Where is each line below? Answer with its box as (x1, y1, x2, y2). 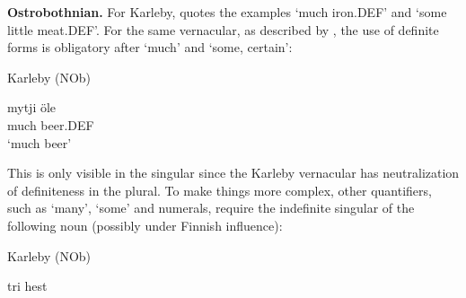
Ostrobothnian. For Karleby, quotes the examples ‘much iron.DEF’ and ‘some (7, 3, 447, 21)
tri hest (7, 276, 48, 295)
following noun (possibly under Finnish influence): (7, 215, 283, 234)
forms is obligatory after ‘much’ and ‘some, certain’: (7, 38, 293, 57)
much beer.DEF (7, 115, 94, 134)
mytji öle (7, 98, 57, 117)
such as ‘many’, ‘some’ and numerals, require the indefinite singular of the (7, 198, 415, 217)
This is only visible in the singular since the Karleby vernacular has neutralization (7, 163, 460, 182)
